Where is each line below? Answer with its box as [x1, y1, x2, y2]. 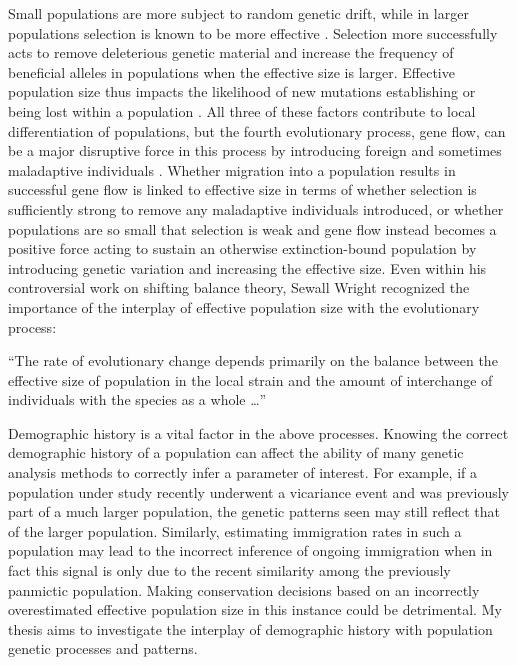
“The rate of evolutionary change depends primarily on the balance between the [8, 350, 498, 371]
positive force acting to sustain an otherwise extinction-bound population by [8, 238, 477, 259]
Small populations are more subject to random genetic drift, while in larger [8, 3, 469, 23]
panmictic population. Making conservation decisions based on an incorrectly [8, 579, 480, 600]
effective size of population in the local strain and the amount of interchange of [8, 369, 493, 390]
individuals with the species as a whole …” [8, 389, 267, 410]
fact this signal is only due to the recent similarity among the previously [8, 560, 451, 581]
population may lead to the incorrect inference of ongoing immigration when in [8, 540, 493, 561]
